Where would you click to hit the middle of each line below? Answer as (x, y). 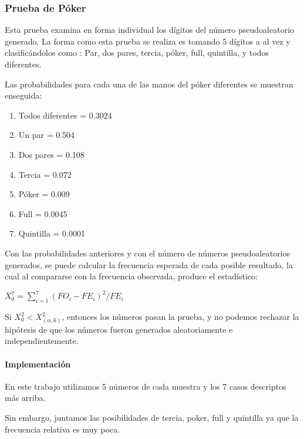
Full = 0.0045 (43, 213)
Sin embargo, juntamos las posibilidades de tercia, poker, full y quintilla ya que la (152, 417)
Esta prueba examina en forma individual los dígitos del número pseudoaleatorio (150, 30)
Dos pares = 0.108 (51, 154)
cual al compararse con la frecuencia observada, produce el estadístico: (131, 276)
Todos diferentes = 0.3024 (65, 115)
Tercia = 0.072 (45, 174)
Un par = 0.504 (47, 135)
